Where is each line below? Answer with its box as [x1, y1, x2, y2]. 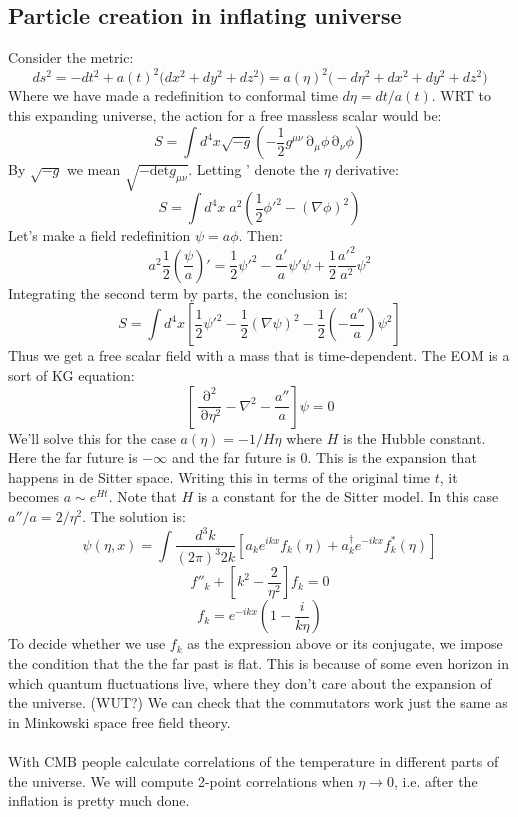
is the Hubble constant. [342, 427, 486, 448]
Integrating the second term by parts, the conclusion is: [8, 282, 348, 303]
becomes [8, 486, 60, 507]
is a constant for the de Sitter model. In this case [197, 486, 499, 507]
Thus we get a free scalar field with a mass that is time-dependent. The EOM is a [8, 345, 510, 366]
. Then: [238, 225, 283, 246]
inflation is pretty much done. [8, 790, 190, 811]
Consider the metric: [8, 47, 134, 68]
